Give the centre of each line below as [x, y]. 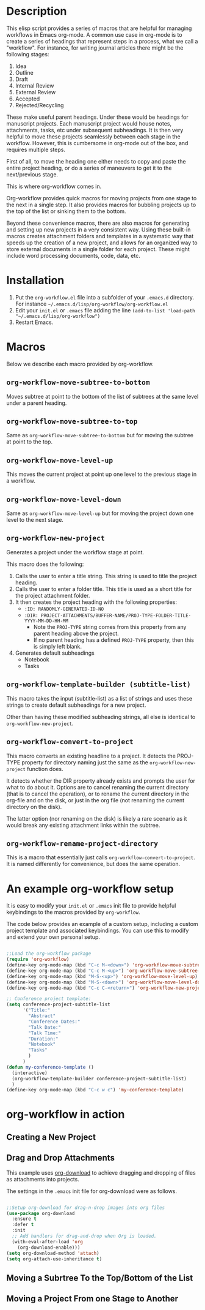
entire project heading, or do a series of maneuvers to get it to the [89, 168]
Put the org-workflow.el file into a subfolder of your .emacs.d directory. [104, 297]
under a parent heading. [37, 403]
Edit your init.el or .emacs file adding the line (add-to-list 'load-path [105, 310]
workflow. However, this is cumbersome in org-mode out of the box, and [97, 143]
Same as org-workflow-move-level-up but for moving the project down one [100, 513]
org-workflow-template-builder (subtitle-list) [99, 684]
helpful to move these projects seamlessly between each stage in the [94, 137]
